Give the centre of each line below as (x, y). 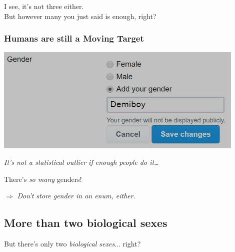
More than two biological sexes (86, 223)
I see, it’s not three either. (44, 6)
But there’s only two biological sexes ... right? (72, 244)
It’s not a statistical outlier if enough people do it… (81, 162)
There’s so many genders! (43, 179)
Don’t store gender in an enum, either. (76, 196)
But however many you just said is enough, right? (80, 16)
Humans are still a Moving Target (74, 38)
